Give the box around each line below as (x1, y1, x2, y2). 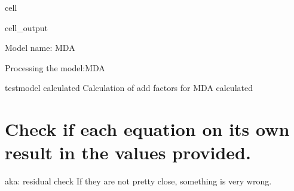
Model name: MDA (5, 41, 75, 54)
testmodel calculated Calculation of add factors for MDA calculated (5, 81, 253, 94)
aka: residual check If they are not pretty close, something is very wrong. (5, 175, 272, 187)
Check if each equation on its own (5, 117, 290, 141)
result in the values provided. (5, 140, 251, 165)
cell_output (5, 21, 48, 34)
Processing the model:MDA (5, 61, 105, 74)
